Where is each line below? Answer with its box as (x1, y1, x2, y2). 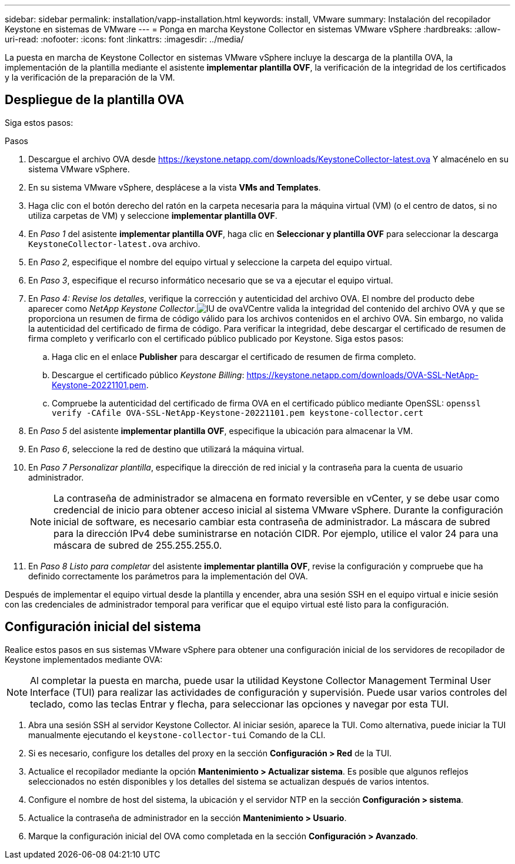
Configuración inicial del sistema (5, 619, 201, 635)
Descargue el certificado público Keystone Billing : (52, 369, 245, 380)
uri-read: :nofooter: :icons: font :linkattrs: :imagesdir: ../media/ (5, 34, 244, 44)
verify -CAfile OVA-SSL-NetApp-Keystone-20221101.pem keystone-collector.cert (52, 408, 424, 418)
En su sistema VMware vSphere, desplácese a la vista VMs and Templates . (28, 182, 321, 192)
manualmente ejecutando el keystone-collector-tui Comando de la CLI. (28, 729, 326, 740)
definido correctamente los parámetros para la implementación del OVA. (28, 571, 308, 581)
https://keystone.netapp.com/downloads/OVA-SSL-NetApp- (246, 369, 479, 380)
